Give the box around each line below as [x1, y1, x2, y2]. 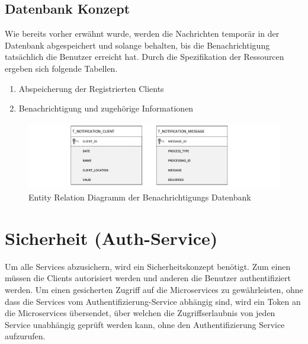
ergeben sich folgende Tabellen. [5, 62, 118, 74]
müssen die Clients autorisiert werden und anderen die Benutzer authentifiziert [5, 272, 291, 284]
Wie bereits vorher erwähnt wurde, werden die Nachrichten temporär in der [5, 27, 280, 40]
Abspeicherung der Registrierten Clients [18, 82, 164, 94]
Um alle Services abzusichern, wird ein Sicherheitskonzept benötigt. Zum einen [5, 260, 291, 272]
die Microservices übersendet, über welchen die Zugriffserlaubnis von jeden [5, 307, 275, 319]
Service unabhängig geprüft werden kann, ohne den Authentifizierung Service [5, 318, 285, 330]
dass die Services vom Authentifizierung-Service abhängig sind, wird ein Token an [5, 295, 301, 307]
